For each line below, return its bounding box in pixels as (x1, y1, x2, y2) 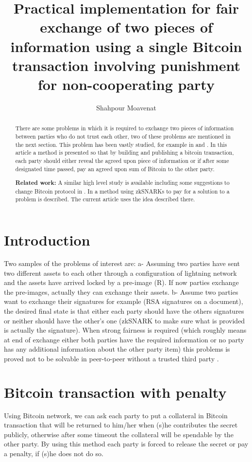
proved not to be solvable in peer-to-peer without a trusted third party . (4, 353, 219, 363)
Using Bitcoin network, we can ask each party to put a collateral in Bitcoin (4, 410, 228, 420)
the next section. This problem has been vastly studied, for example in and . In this (15, 140, 227, 148)
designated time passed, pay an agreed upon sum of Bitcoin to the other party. (15, 164, 215, 173)
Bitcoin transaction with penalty (4, 382, 227, 402)
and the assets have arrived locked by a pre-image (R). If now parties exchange (4, 277, 239, 287)
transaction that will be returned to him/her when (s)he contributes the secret (4, 420, 238, 430)
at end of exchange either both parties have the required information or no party (4, 334, 244, 344)
